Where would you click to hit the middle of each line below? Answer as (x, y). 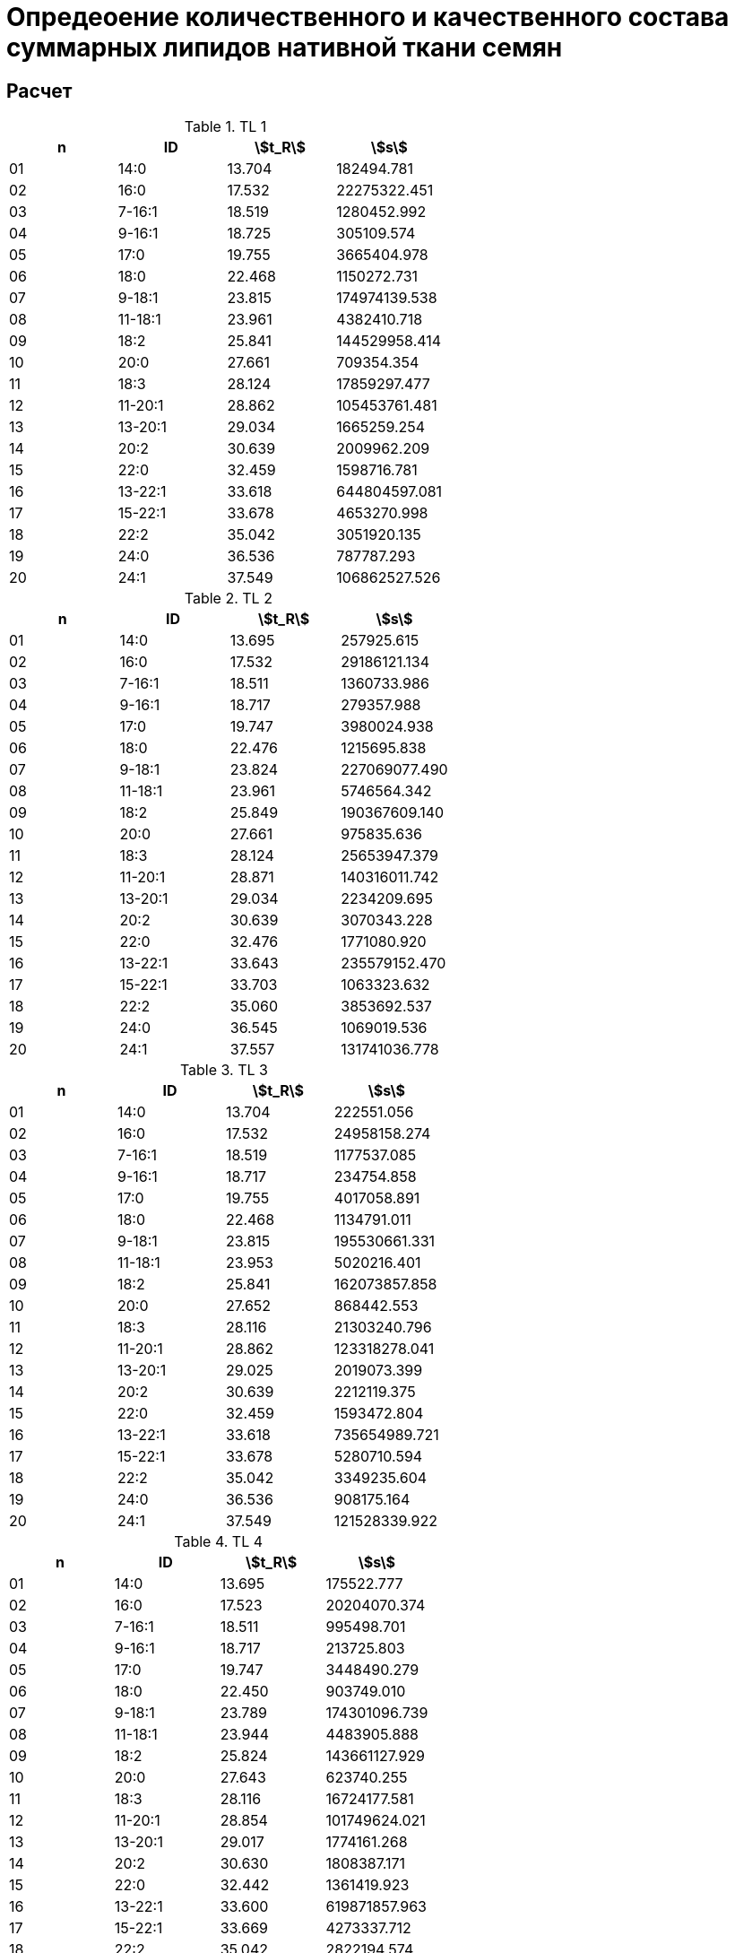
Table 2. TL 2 (228, 599)
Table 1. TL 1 (225, 127)
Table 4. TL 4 (219, 1542)
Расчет (39, 91)
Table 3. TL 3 (224, 1070)
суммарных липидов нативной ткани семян (285, 48)
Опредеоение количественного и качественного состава (368, 17)
